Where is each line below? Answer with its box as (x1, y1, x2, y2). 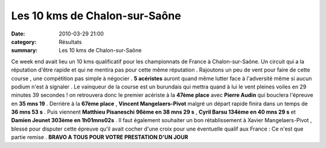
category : (11, 38, 37, 45)
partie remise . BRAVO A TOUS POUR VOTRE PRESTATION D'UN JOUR (11, 134, 188, 141)
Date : (11, 30, 25, 37)
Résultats (59, 38, 82, 45)
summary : (11, 47, 38, 54)
